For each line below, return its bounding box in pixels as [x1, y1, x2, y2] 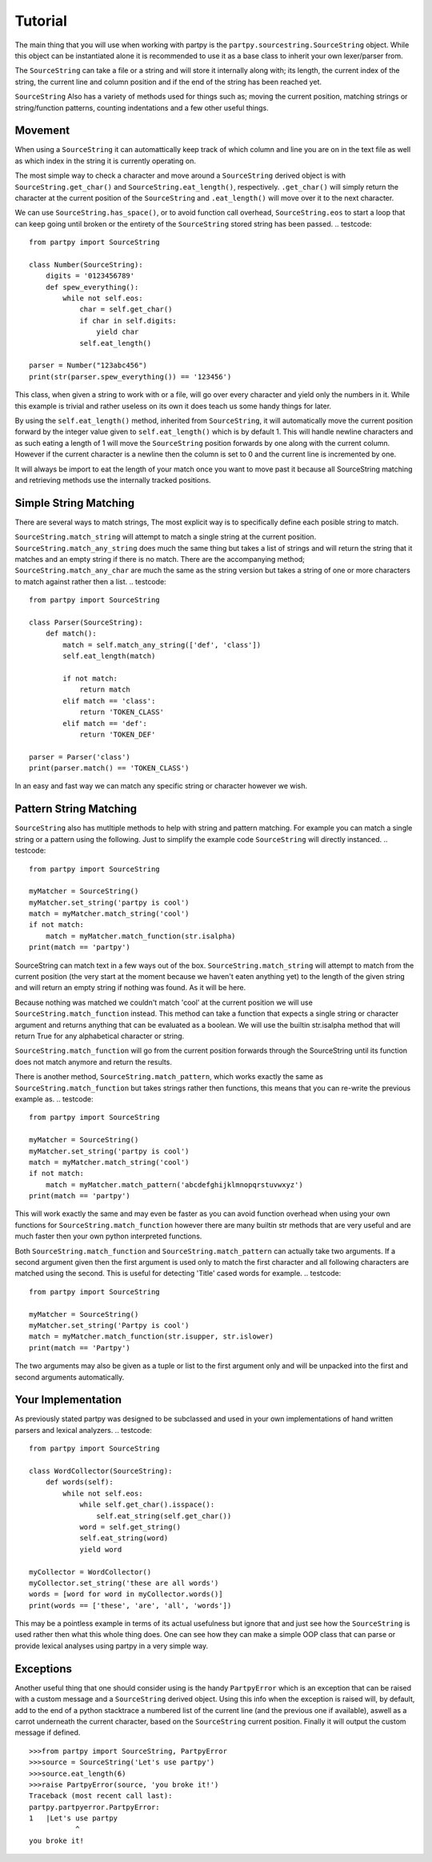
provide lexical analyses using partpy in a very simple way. [14, 1641, 209, 1651]
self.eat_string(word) [79, 1534, 169, 1543]
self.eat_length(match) [62, 652, 156, 660]
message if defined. [14, 1728, 81, 1737]
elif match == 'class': [62, 696, 156, 705]
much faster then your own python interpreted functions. [14, 1231, 202, 1241]
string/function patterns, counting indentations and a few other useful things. [14, 102, 269, 112]
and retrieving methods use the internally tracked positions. [14, 475, 211, 484]
